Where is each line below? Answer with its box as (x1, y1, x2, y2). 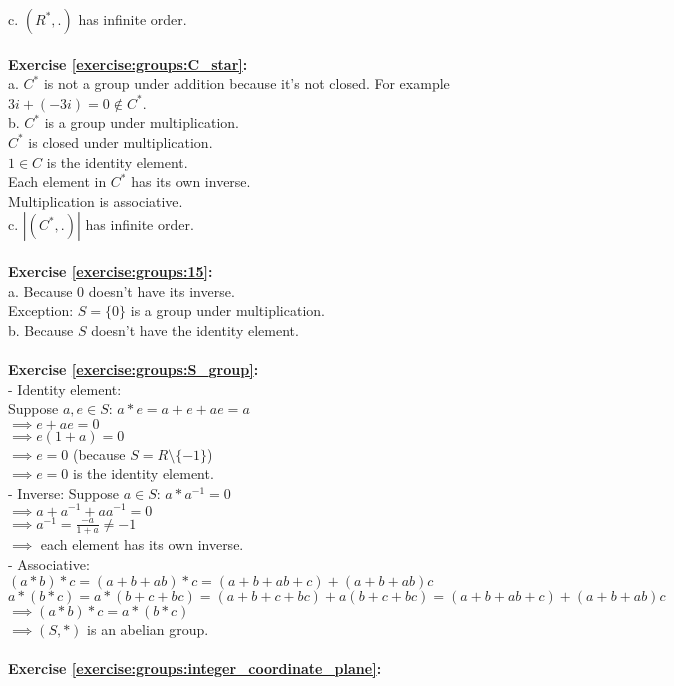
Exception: (8, 300, 74, 321)
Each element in (8, 171, 107, 192)
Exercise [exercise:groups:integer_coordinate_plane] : (8, 657, 382, 678)
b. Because (8, 319, 74, 340)
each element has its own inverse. (40, 534, 244, 555)
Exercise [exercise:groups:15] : (8, 260, 213, 281)
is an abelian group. (87, 618, 209, 639)
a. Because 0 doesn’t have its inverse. (8, 280, 235, 301)
